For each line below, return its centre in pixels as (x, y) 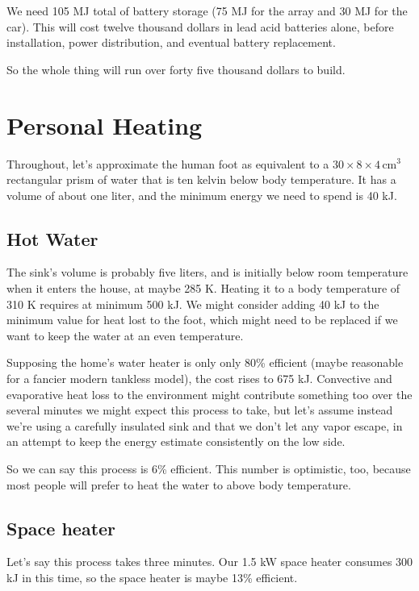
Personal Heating (105, 125)
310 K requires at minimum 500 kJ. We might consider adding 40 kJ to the (193, 304)
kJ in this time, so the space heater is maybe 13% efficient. (152, 577)
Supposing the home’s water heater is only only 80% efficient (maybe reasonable (205, 362)
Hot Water (52, 238)
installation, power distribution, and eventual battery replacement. (171, 42)
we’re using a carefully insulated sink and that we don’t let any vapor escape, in (205, 425)
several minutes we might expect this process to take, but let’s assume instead (200, 410)
